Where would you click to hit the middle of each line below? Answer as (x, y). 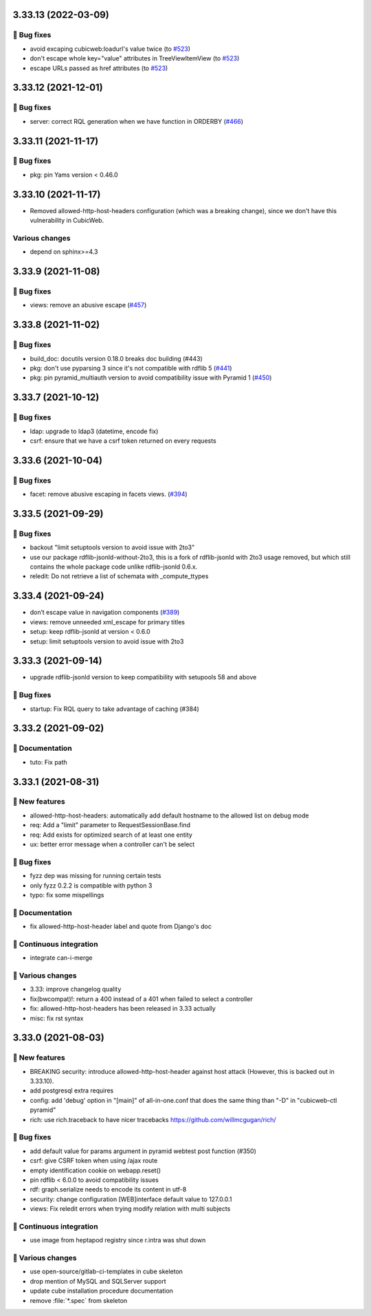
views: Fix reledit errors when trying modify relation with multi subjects (130, 1209)
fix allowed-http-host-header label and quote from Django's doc (121, 926)
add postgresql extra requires (72, 1090)
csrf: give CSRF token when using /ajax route (94, 1161)
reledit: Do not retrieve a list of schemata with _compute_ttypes (119, 576)
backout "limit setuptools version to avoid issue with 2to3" (112, 547)
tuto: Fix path (49, 762)
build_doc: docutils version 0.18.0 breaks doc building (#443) (116, 358)
